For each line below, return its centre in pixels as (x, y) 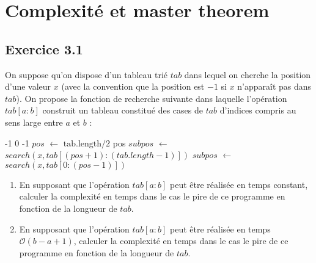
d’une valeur (28, 86)
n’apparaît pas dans (274, 86)
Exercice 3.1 (44, 49)
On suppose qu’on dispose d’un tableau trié (86, 74)
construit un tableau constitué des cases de (123, 110)
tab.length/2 (87, 144)
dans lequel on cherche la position (248, 74)
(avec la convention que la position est (133, 86)
